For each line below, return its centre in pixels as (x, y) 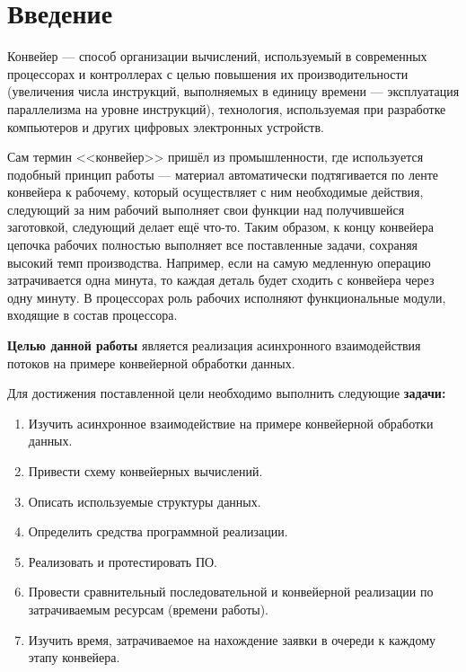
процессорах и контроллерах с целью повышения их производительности (208, 73)
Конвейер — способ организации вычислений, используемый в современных (217, 56)
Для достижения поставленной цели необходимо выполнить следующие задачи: (227, 393)
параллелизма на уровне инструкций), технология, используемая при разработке (227, 108)
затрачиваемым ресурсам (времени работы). (149, 609)
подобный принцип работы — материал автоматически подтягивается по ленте (223, 174)
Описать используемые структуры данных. (145, 501)
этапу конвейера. (74, 657)
